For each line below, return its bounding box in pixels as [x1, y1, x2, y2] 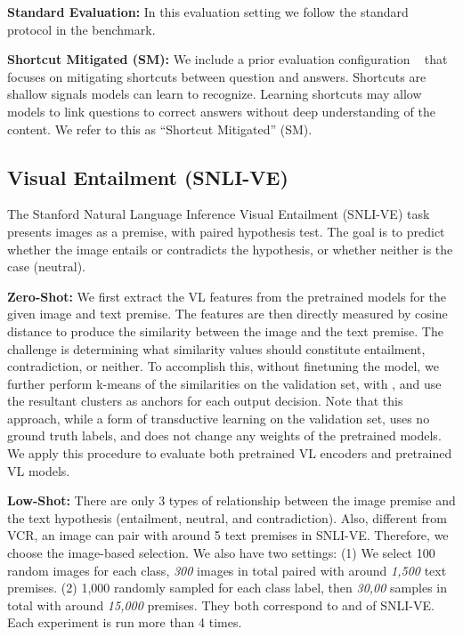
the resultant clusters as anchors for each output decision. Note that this [7, 391, 403, 410]
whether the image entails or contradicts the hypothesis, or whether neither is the [7, 239, 453, 258]
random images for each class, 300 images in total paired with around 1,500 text [7, 560, 447, 579]
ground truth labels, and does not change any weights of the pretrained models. [7, 426, 442, 445]
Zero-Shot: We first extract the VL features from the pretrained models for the [7, 286, 447, 305]
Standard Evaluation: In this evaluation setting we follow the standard [7, 3, 409, 20]
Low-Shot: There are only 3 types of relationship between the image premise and [7, 491, 456, 510]
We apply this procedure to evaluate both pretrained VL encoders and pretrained [7, 444, 452, 463]
